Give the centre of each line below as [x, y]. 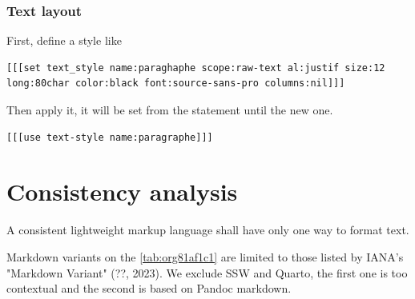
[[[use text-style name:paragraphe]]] [110, 137]
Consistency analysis [122, 191]
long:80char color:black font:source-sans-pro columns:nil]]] [176, 84]
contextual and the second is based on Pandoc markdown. [149, 288]
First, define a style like [64, 40]
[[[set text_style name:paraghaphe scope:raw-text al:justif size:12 [196, 68]
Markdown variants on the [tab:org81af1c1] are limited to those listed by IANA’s [205, 256]
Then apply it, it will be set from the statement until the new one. [170, 110]
